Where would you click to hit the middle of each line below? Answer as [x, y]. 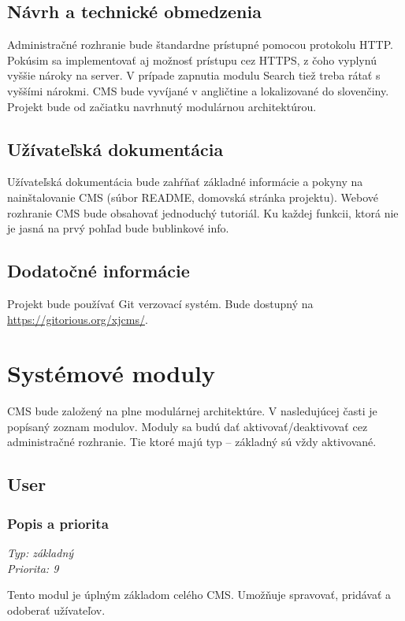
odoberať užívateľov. [56, 610]
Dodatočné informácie [98, 271]
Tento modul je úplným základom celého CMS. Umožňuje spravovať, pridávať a [199, 595]
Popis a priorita [58, 523]
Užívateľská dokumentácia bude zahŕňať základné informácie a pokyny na [185, 182]
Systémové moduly [111, 373]
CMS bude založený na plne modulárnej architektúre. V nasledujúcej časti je [192, 411]
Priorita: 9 [33, 568]
